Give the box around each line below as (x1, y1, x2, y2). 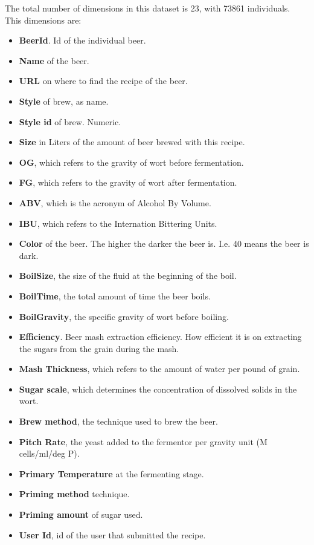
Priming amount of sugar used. (19, 508, 143, 521)
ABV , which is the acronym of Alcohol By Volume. (19, 196, 211, 209)
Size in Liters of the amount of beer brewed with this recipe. (19, 135, 245, 148)
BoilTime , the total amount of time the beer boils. (19, 289, 211, 302)
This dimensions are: (5, 13, 82, 26)
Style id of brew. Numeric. (19, 115, 121, 128)
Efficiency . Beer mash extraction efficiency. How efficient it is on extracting (19, 330, 302, 343)
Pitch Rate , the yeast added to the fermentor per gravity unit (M (19, 435, 268, 448)
